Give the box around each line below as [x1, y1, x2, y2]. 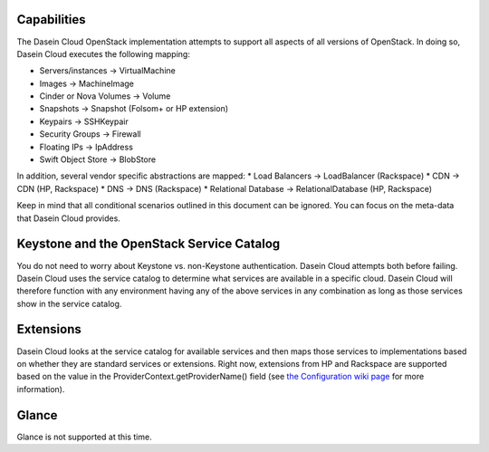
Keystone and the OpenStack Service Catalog [16, 236, 281, 252]
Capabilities [16, 12, 86, 27]
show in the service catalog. [16, 298, 122, 309]
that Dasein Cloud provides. [16, 213, 121, 224]
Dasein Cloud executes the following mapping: [16, 48, 190, 59]
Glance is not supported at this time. [16, 431, 153, 442]
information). [16, 383, 65, 394]
